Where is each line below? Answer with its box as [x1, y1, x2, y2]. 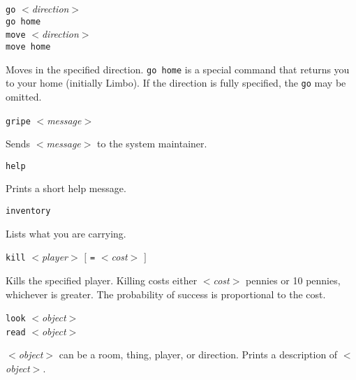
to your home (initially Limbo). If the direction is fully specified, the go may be [6, 75, 346, 90]
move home [6, 41, 51, 52]
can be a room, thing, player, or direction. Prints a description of [59, 347, 338, 362]
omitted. [6, 89, 42, 103]
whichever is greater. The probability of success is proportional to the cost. [6, 286, 326, 301]
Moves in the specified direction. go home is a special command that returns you [6, 61, 350, 76]
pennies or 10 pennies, [246, 272, 341, 287]
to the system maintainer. [97, 136, 207, 151]
